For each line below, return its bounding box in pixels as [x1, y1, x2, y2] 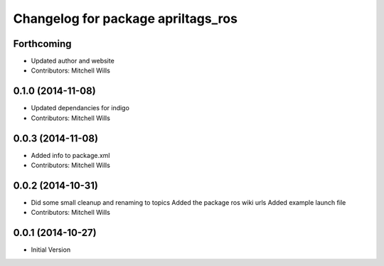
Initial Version [31, 245, 71, 254]
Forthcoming [13, 38, 72, 50]
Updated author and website [31, 57, 115, 65]
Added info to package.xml [31, 151, 110, 159]
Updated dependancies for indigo [31, 104, 129, 112]
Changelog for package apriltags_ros [13, 11, 238, 26]
